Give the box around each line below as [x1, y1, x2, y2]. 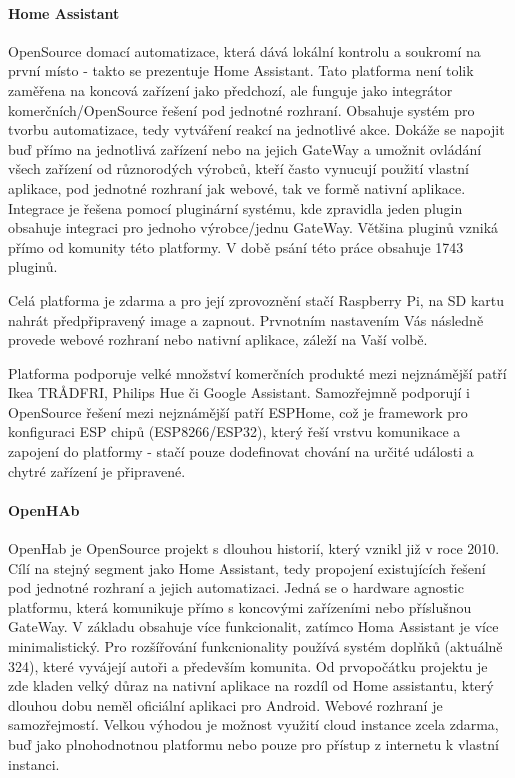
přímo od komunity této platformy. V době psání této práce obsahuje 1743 [8, 236, 464, 257]
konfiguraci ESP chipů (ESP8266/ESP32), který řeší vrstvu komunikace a [8, 421, 461, 442]
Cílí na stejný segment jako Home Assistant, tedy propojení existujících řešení [8, 557, 486, 578]
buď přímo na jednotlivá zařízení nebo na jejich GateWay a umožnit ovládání [8, 138, 482, 159]
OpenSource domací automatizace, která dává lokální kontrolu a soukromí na [8, 40, 481, 61]
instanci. [8, 753, 60, 774]
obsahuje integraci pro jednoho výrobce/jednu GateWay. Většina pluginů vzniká [8, 217, 499, 238]
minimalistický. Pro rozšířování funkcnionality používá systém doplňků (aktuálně [8, 636, 503, 657]
